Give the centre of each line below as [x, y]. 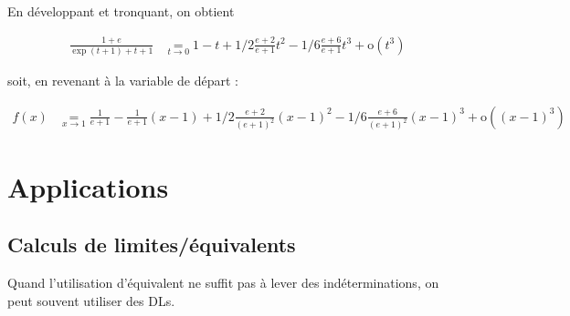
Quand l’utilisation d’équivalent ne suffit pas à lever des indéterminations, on [223, 283]
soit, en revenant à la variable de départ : [123, 80]
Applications [88, 186]
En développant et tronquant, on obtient [121, 11]
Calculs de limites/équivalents [152, 245]
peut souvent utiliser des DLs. [91, 300]
